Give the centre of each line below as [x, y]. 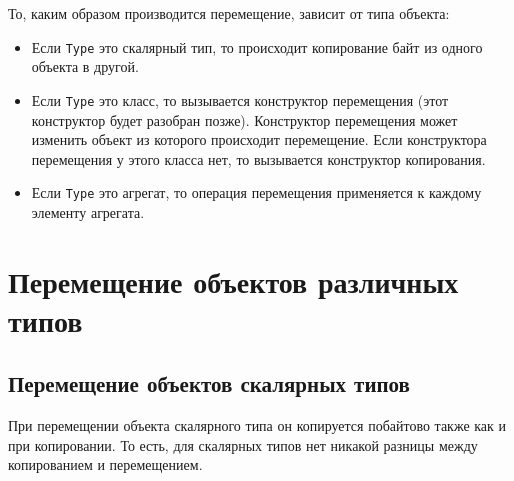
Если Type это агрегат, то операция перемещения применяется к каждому [256, 192]
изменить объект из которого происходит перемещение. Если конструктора [259, 139]
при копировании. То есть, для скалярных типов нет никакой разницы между [243, 444]
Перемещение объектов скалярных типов [209, 383]
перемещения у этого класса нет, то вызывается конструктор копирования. [258, 158]
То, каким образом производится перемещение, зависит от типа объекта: [229, 13]
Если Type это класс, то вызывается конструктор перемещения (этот [240, 99]
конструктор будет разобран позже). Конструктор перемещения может [244, 119]
